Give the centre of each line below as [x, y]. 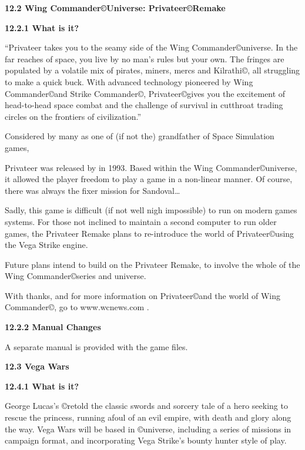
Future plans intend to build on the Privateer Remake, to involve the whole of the [152, 264]
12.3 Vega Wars [37, 366]
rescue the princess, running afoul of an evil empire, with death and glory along [148, 417]
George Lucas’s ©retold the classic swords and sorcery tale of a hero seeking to [146, 406]
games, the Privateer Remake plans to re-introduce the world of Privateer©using [150, 233]
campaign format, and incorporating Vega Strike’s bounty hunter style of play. [146, 440]
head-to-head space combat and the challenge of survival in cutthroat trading [144, 105]
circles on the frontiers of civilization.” [73, 116]
